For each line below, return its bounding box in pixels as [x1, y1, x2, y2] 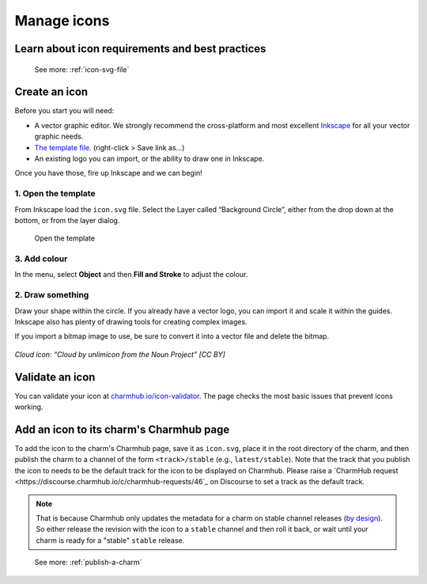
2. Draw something [14, 290, 89, 301]
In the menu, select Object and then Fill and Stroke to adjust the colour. [14, 270, 248, 279]
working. [14, 402, 43, 411]
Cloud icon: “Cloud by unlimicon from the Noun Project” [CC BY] [14, 349, 225, 359]
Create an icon [14, 85, 89, 99]
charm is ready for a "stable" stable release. [36, 535, 185, 545]
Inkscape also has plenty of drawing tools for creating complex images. [14, 317, 248, 327]
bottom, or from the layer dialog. [14, 215, 120, 225]
